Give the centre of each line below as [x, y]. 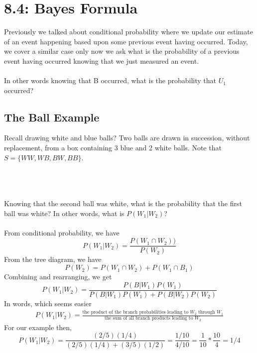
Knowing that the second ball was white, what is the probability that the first [123, 203]
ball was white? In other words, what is [64, 213]
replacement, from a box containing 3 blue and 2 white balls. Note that [113, 148]
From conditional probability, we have [62, 232]
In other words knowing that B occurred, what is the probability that [110, 80]
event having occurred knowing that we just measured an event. [102, 60]
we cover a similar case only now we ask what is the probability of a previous [122, 51]
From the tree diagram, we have [53, 259]
